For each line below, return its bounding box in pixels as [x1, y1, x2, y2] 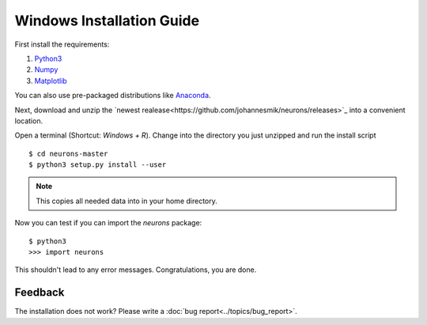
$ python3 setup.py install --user [28, 161, 167, 169]
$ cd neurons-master [28, 149, 108, 158]
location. [14, 115, 43, 126]
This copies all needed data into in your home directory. [36, 196, 217, 206]
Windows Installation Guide [14, 12, 200, 29]
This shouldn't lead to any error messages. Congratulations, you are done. [14, 265, 257, 274]
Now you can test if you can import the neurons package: [14, 218, 202, 228]
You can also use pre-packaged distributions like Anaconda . [14, 91, 211, 100]
